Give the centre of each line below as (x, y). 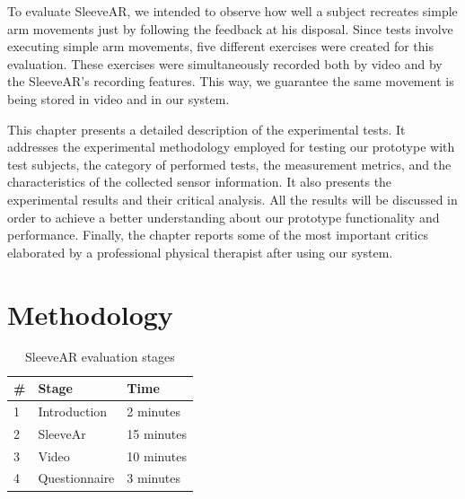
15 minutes (157, 433)
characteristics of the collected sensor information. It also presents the (200, 182)
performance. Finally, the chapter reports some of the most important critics (218, 235)
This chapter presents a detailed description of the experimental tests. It (206, 129)
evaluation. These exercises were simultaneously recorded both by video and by (225, 63)
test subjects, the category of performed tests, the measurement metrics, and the (229, 164)
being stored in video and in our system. (118, 98)
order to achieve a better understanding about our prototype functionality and (224, 217)
